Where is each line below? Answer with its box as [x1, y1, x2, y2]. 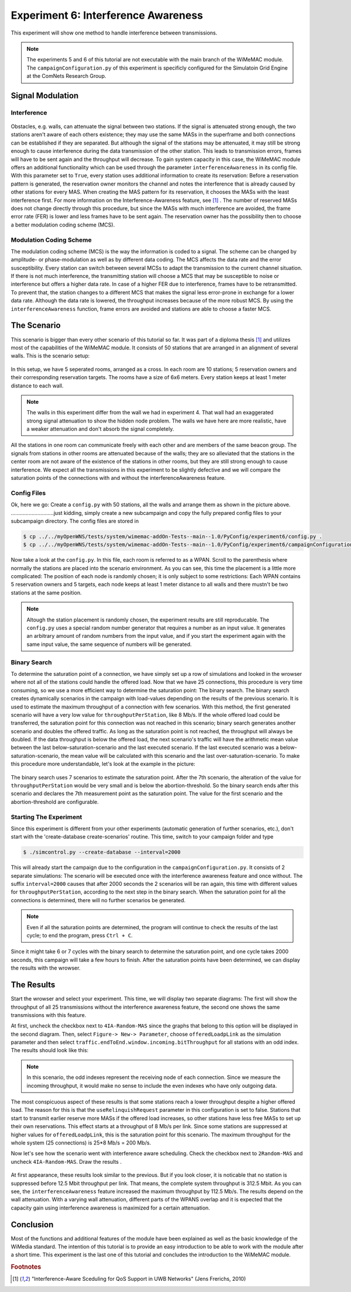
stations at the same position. [11, 589, 82, 596]
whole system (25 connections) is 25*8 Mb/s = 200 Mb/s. [11, 1139, 152, 1146]
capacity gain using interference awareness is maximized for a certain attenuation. [11, 1204, 211, 1211]
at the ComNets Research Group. [26, 73, 106, 80]
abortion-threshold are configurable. [11, 798, 99, 805]
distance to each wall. [11, 382, 64, 389]
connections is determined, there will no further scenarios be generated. [11, 896, 186, 903]
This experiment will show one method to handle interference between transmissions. [11, 29, 218, 36]
